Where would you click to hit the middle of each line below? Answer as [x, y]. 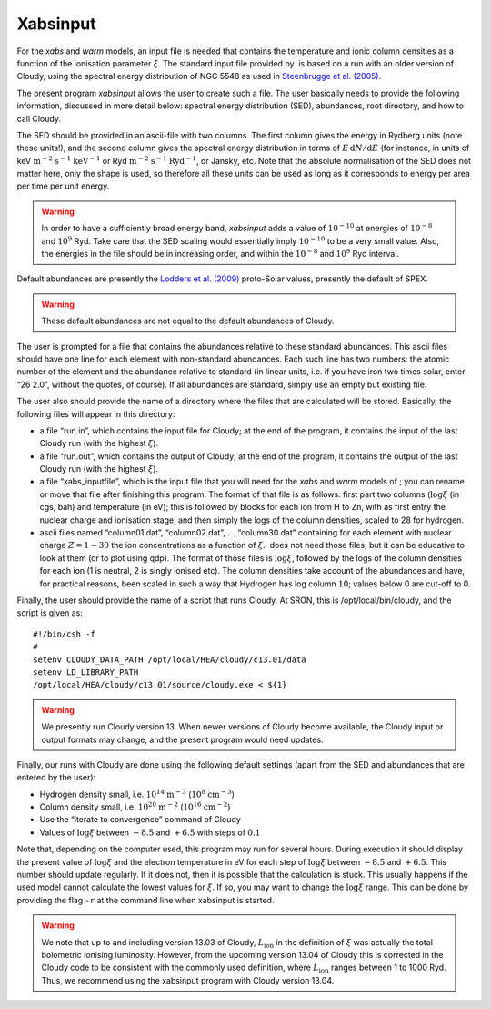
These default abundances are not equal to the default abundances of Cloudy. [188, 321]
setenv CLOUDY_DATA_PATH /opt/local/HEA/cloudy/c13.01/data [170, 659]
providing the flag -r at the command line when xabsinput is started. [145, 900]
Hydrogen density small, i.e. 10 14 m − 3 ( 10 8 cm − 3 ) [137, 794]
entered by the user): [56, 778]
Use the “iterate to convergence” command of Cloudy [140, 820]
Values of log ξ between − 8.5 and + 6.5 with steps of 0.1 [150, 832]
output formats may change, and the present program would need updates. [182, 739]
